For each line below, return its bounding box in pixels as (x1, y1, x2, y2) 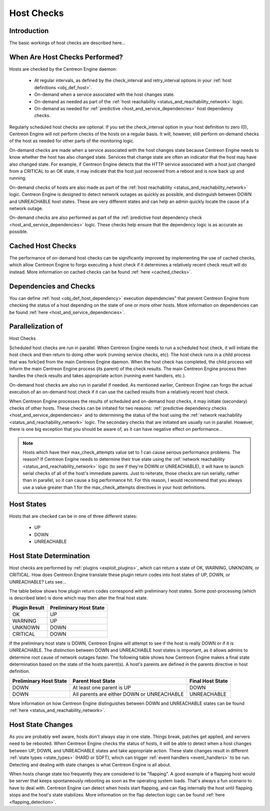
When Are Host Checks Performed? (9, 53, 123, 61)
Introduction (9, 27, 49, 35)
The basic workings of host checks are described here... (9, 40, 126, 46)
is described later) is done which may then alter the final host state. (9, 595, 148, 601)
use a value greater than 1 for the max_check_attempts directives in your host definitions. (22, 484, 206, 490)
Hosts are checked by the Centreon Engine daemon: (9, 66, 117, 72)
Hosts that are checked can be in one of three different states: (9, 513, 137, 519)
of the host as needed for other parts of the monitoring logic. (9, 138, 134, 144)
